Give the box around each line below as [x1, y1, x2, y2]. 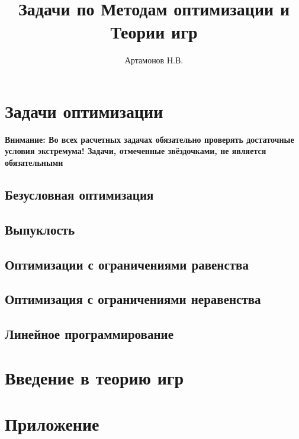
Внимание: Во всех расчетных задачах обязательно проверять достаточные [5, 133, 294, 145]
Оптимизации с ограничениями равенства [5, 255, 249, 273]
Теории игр [110, 20, 198, 44]
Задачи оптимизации [5, 98, 163, 123]
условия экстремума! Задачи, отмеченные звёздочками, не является [5, 145, 266, 157]
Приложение [5, 412, 99, 436]
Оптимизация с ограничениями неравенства [5, 290, 261, 308]
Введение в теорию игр [5, 365, 184, 389]
